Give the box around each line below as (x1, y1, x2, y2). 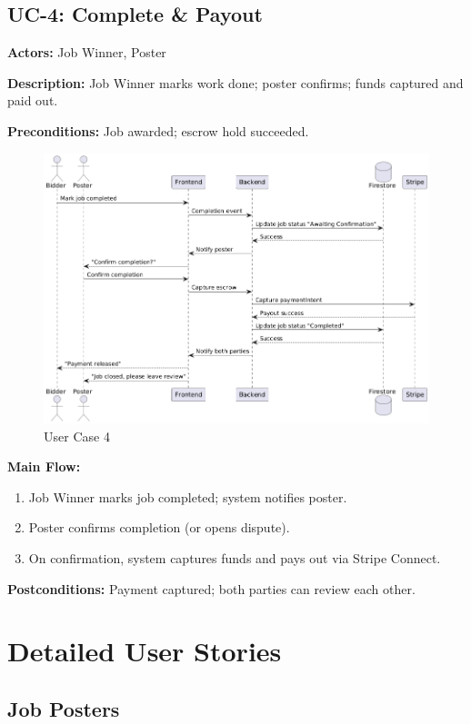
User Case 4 (44, 426, 110, 445)
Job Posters (7, 694, 120, 722)
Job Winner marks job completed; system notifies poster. (28, 487, 347, 506)
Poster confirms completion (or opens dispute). (28, 518, 290, 537)
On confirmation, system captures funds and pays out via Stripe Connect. (28, 548, 441, 567)
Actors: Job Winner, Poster (7, 43, 166, 62)
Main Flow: (7, 457, 81, 476)
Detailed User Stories (7, 632, 282, 669)
